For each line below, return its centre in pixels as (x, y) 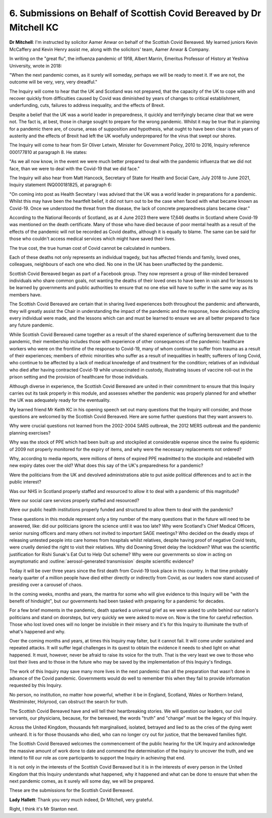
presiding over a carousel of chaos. (46, 585)
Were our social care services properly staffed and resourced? (74, 500)
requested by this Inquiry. (36, 685)
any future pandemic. (31, 325)
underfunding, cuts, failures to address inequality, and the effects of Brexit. (87, 105)
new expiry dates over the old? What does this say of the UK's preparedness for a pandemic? (106, 466)
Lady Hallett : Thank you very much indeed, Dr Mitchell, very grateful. (81, 799)
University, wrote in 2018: (36, 66)
